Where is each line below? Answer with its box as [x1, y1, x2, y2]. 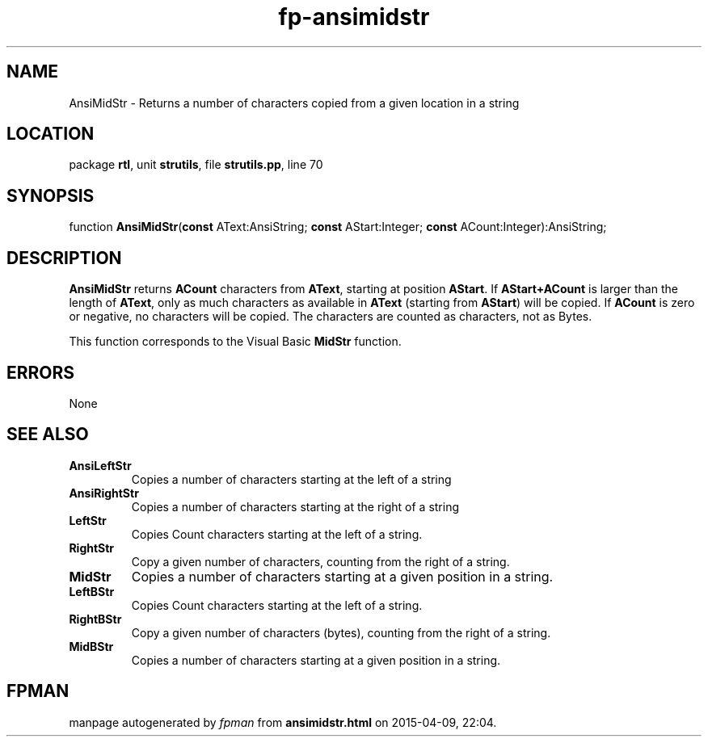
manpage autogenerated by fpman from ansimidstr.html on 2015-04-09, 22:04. [69, 715, 497, 729]
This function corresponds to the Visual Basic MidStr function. [69, 334, 402, 349]
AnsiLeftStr [69, 458, 132, 472]
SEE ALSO [6, 424, 89, 445]
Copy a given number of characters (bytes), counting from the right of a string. [131, 625, 551, 640]
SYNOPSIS [6, 185, 95, 206]
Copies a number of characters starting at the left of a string [131, 472, 452, 486]
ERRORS [6, 362, 75, 383]
